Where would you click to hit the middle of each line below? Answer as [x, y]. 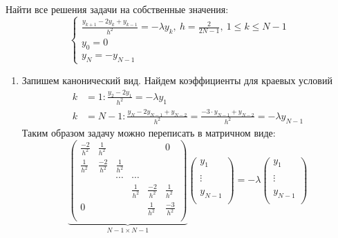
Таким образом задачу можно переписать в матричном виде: [149, 132]
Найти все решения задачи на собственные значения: [117, 9]
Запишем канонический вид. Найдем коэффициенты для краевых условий [177, 80]
